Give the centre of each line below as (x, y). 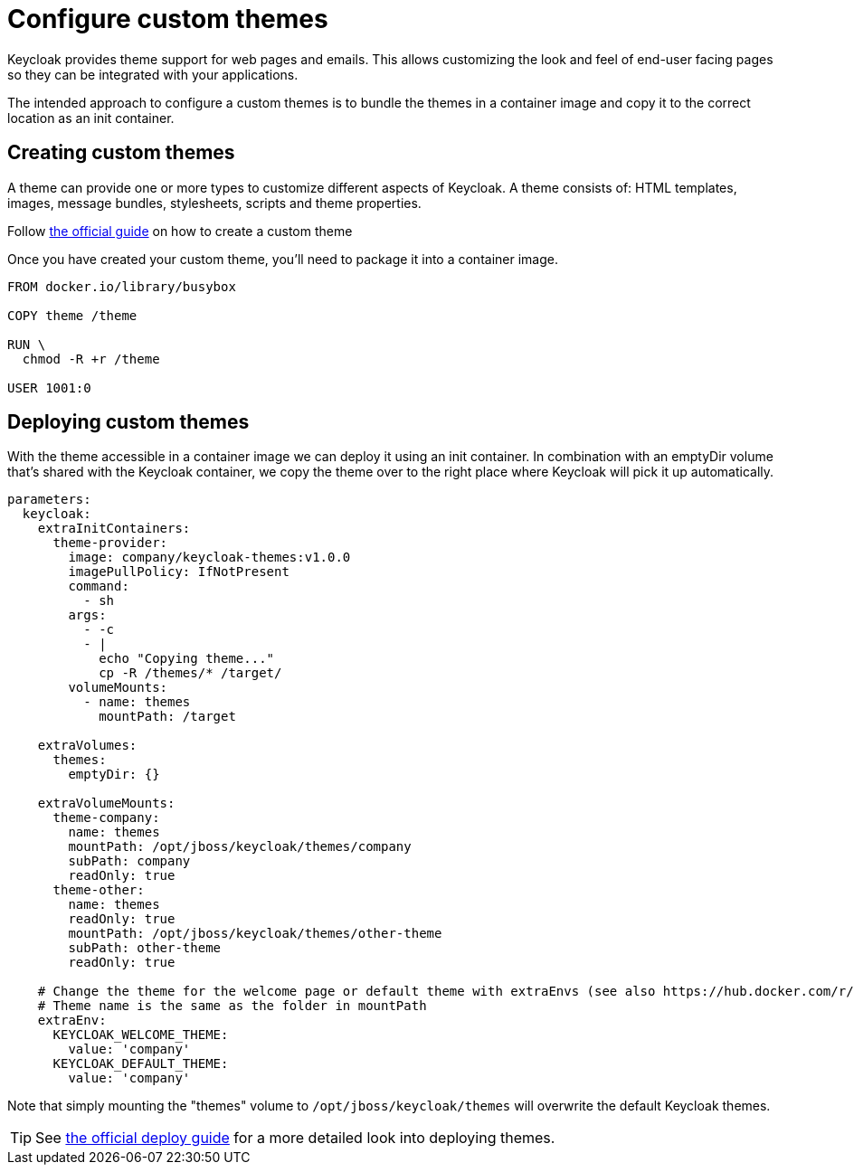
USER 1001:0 (49, 388)
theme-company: (106, 818)
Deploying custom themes (128, 422)
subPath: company (129, 861)
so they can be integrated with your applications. (153, 74)
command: (99, 586)
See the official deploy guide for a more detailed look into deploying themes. (295, 1138)
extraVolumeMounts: (106, 803)
